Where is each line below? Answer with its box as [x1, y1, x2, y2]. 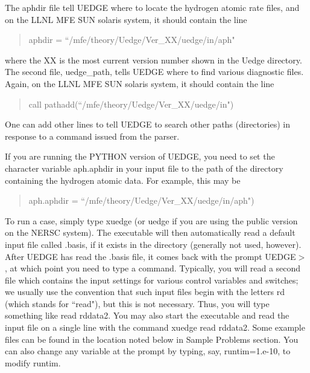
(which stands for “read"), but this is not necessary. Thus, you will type [5, 297, 270, 310]
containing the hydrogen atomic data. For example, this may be [5, 174, 241, 186]
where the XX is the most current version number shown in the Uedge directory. [5, 53, 302, 66]
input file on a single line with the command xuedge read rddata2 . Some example [5, 321, 305, 334]
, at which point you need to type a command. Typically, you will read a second [5, 262, 301, 274]
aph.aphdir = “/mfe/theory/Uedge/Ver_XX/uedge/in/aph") [28, 194, 255, 207]
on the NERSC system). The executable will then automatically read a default [5, 226, 296, 239]
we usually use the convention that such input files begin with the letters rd [5, 285, 285, 298]
